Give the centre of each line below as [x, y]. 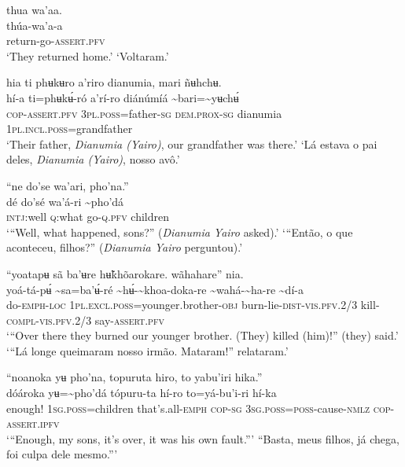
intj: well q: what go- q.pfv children [88, 217]
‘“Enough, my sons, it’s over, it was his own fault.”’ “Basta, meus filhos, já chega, [203, 438]
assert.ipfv [33, 423]
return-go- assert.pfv [56, 40]
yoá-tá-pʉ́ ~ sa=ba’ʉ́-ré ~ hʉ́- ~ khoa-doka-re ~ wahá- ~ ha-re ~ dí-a [155, 289]
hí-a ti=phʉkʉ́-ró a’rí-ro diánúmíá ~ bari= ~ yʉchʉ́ [123, 97]
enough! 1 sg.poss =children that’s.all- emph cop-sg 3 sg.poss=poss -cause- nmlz [188, 408]
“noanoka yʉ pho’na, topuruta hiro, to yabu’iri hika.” [134, 377]
